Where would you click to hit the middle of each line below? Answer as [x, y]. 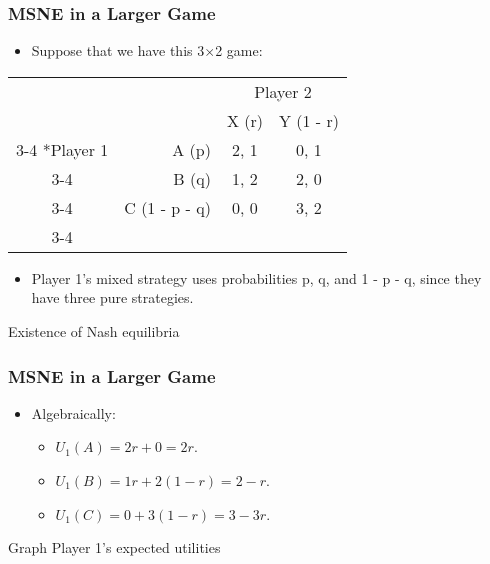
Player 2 [283, 91]
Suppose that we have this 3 [118, 50]
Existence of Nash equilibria [94, 331]
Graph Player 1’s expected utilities [114, 547]
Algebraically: [73, 412]
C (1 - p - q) [167, 207]
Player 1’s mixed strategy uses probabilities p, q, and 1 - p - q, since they [256, 277]
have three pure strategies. [112, 297]
